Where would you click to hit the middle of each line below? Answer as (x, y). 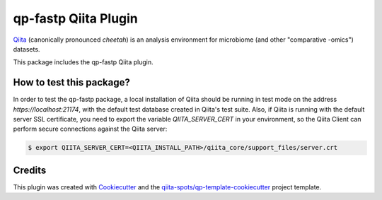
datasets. (27, 49)
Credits (30, 170)
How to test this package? (71, 82)
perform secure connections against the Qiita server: (90, 129)
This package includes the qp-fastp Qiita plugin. (83, 62)
